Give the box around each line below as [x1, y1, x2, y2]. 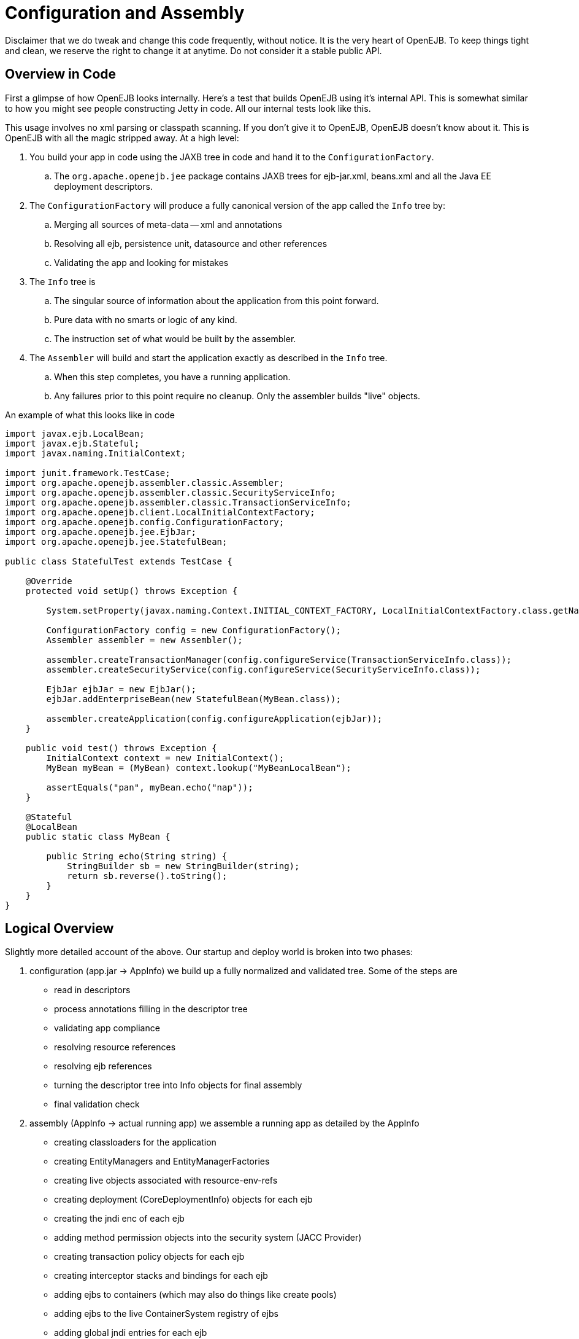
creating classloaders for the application [54, 1137, 217, 1148]
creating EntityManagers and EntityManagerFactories [54, 1156, 270, 1167]
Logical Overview [5, 921, 114, 937]
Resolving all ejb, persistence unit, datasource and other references [54, 238, 328, 249]
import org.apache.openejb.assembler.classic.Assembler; [5, 477, 285, 488]
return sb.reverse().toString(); [67, 870, 228, 881]
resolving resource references [54, 1042, 176, 1053]
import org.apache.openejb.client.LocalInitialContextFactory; [5, 507, 315, 517]
